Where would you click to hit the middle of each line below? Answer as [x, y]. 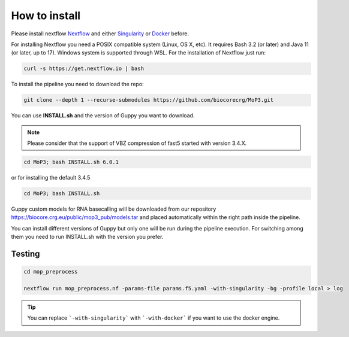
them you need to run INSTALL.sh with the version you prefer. [87, 237]
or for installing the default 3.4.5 [51, 178]
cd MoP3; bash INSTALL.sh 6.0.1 [71, 162]
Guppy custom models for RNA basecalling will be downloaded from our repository [114, 209]
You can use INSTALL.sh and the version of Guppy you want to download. [103, 116]
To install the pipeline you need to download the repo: [77, 84]
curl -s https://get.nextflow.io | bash [84, 69]
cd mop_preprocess [51, 272]
